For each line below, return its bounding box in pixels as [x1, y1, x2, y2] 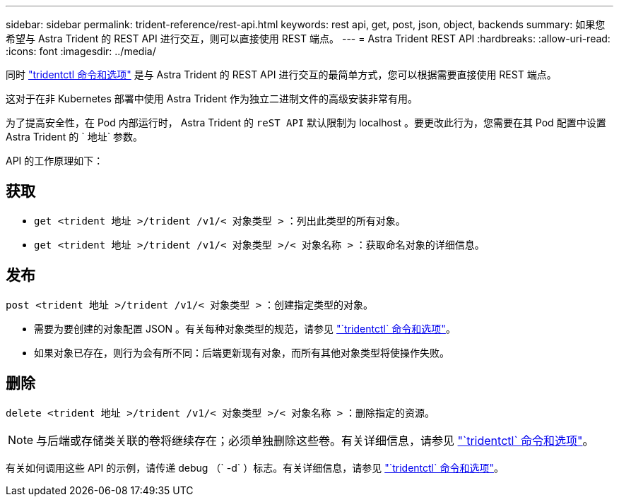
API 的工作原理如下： [6, 155, 104, 167]
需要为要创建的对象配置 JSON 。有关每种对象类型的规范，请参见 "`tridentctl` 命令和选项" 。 [34, 322, 456, 335]
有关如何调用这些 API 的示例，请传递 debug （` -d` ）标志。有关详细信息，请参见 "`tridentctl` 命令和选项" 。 [6, 461, 504, 474]
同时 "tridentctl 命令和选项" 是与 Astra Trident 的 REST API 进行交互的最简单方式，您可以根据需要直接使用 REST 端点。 [6, 68, 557, 80]
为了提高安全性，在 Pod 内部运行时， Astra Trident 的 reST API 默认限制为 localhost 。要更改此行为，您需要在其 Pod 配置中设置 [6, 116, 606, 129]
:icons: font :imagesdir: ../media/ [6, 45, 156, 57]
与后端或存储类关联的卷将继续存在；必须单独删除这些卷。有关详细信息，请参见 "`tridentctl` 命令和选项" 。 [36, 433, 594, 448]
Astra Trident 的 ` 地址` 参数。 [6, 131, 143, 143]
